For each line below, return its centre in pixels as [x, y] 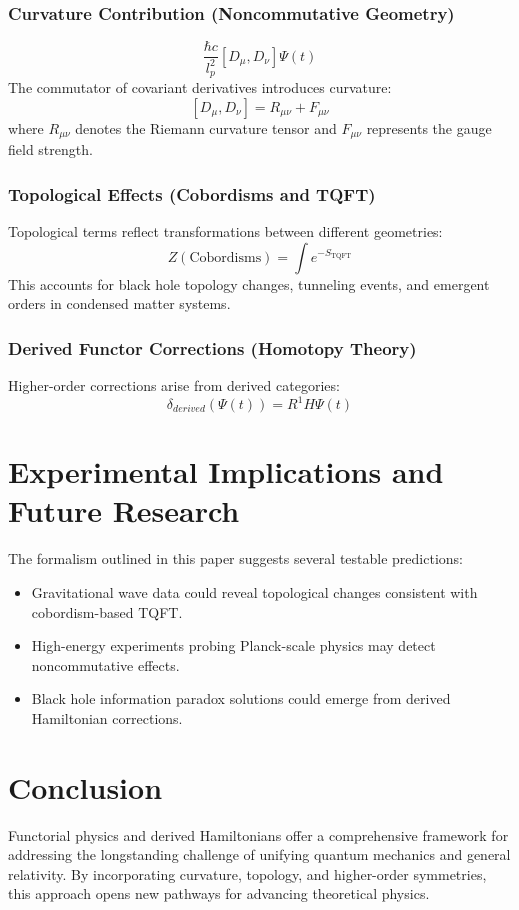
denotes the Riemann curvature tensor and [206, 127]
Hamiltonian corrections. [107, 717]
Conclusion [85, 786]
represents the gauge [429, 127]
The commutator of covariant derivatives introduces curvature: [200, 87]
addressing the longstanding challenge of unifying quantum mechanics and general [259, 854]
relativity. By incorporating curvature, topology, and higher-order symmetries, [247, 873]
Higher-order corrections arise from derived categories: [174, 384]
